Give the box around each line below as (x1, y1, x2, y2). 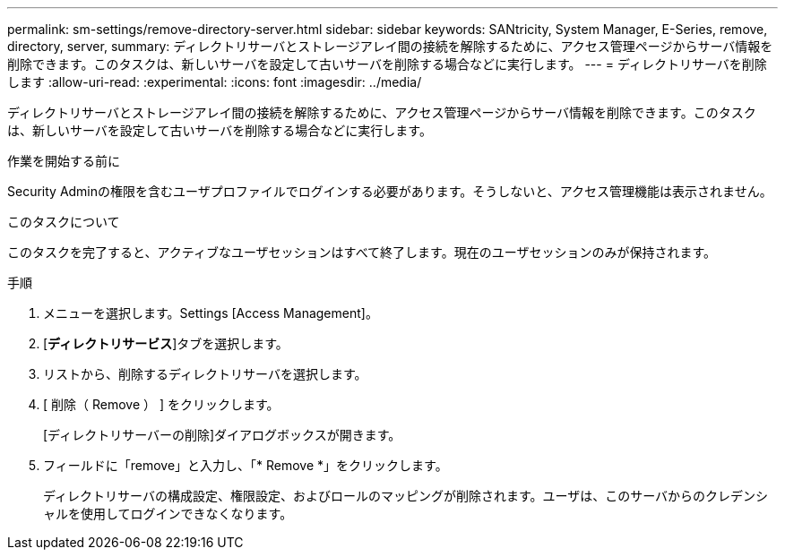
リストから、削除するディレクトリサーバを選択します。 (43, 366, 367, 381)
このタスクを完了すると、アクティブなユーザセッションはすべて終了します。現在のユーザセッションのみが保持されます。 (7, 244, 716, 260)
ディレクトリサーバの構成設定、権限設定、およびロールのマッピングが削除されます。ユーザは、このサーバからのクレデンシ (43, 488, 769, 503)
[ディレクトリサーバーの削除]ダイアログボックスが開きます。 (43, 427, 401, 442)
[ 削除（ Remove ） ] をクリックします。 (43, 397, 280, 412)
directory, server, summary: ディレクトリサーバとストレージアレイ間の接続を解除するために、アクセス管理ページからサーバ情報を (7, 39, 773, 54)
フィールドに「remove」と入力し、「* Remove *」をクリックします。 (43, 458, 448, 473)
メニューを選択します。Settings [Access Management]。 (43, 305, 378, 321)
